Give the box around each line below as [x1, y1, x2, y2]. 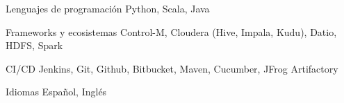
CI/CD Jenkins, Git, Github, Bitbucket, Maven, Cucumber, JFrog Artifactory [6, 61, 338, 75]
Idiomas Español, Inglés [6, 84, 107, 99]
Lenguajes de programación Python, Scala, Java [6, 1, 210, 15]
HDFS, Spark [6, 38, 63, 53]
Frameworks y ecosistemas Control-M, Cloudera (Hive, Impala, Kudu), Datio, [6, 24, 337, 39]
